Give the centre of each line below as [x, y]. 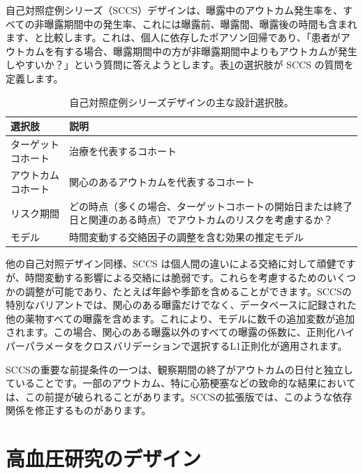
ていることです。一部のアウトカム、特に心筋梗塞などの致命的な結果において [181, 383]
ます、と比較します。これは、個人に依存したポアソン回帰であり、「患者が [173, 37]
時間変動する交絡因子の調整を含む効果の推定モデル [186, 237]
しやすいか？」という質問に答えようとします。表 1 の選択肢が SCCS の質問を [180, 65]
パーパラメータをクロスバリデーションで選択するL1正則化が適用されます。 [177, 345]
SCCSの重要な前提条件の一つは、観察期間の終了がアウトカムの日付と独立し [179, 369]
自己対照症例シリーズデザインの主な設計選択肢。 [181, 102]
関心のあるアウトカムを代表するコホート [162, 182]
